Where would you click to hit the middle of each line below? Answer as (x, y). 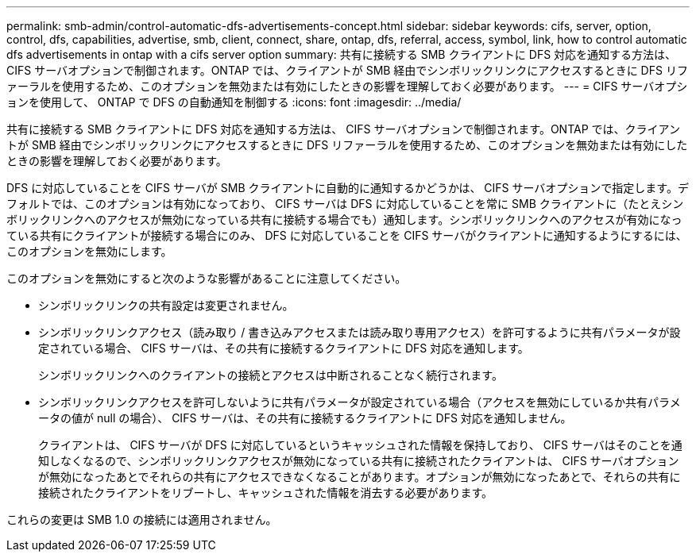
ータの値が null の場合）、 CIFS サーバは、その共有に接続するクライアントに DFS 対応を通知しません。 (305, 418)
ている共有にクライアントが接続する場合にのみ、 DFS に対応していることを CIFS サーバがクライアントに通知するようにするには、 (347, 235)
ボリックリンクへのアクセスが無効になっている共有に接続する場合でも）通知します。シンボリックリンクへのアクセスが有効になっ (344, 219)
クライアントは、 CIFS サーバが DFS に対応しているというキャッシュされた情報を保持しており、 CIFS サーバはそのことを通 (360, 445)
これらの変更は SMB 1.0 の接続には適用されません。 (142, 520)
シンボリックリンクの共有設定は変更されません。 (166, 305)
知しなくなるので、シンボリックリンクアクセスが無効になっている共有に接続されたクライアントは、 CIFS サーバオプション (359, 461)
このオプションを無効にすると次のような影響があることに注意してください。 (207, 278)
